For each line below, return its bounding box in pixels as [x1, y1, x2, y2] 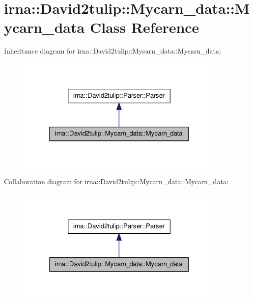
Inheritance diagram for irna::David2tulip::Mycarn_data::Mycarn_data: [4, 46, 221, 56]
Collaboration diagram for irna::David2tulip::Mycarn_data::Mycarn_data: [4, 176, 228, 187]
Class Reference [89, 17, 199, 37]
